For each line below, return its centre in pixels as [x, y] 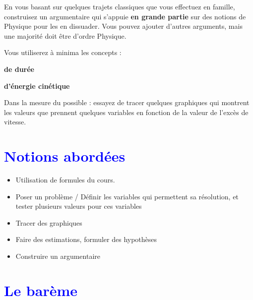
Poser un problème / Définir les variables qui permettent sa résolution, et [127, 196]
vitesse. [15, 122]
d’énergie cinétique [37, 86]
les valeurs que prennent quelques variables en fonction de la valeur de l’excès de [126, 112]
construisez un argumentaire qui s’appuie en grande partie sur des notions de [125, 16]
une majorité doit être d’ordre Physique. [65, 35]
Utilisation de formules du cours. [65, 180]
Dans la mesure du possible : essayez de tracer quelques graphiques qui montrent [127, 102]
